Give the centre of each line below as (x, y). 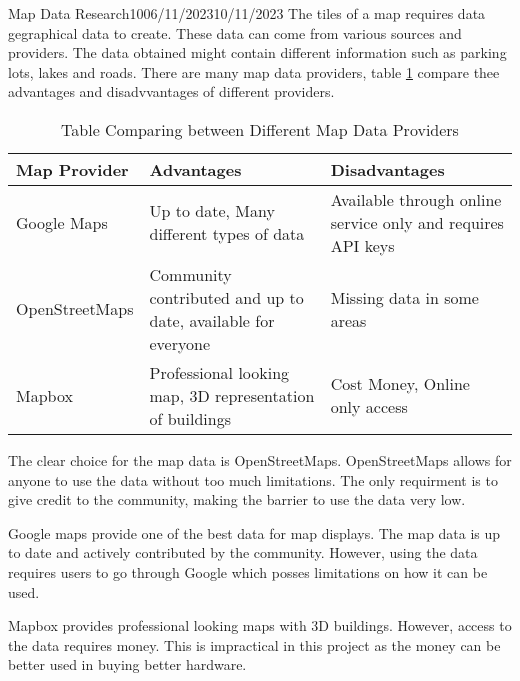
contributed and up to (226, 297)
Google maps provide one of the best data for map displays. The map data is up (254, 532)
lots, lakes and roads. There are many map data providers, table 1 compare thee (254, 71)
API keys (362, 245)
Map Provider (72, 169)
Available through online (416, 199)
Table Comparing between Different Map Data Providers (260, 129)
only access (369, 407)
